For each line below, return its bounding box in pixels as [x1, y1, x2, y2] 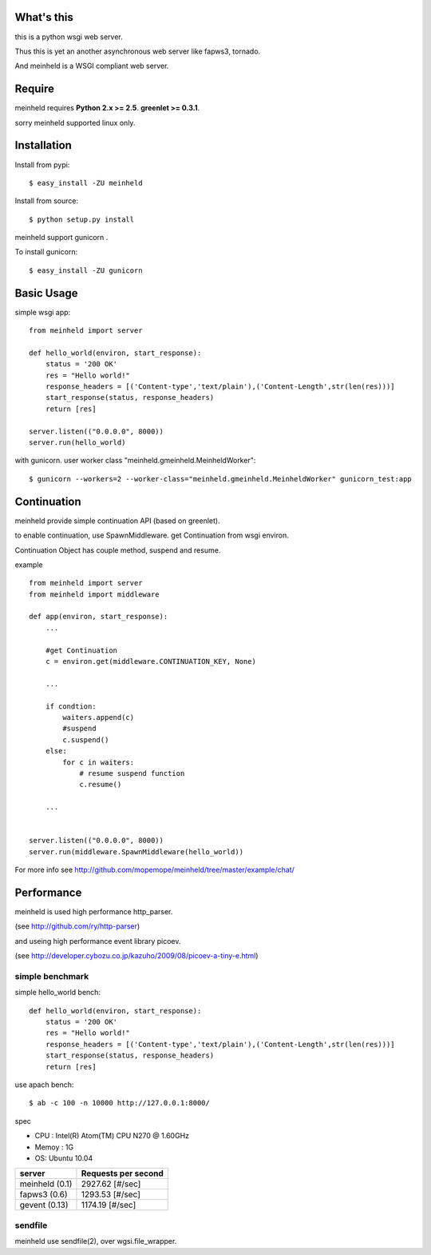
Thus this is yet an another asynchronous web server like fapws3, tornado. [14, 46, 261, 56]
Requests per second [81, 1168, 164, 1179]
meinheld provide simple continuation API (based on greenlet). [14, 516, 220, 526]
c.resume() [79, 780, 122, 789]
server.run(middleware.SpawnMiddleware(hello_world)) [29, 847, 243, 856]
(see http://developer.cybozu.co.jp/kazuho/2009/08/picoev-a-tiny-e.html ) [14, 951, 259, 961]
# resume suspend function [79, 769, 185, 777]
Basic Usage [14, 286, 78, 300]
